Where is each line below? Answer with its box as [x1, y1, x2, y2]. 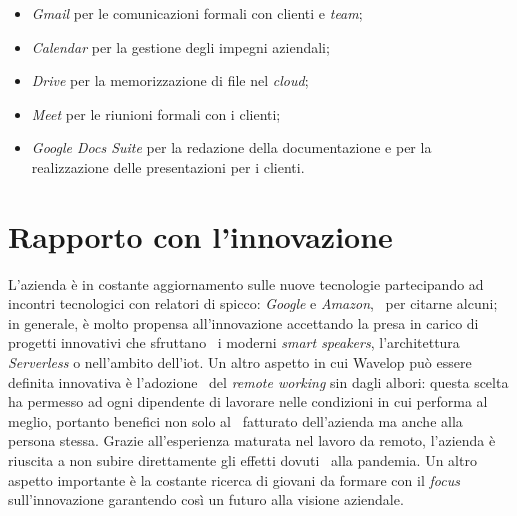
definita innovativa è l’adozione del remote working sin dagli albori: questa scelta [8, 371, 509, 392]
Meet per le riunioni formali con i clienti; [31, 103, 281, 124]
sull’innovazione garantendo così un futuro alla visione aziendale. [8, 489, 404, 510]
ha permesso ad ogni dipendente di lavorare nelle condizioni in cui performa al [8, 391, 488, 412]
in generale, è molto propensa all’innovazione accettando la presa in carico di [8, 312, 479, 333]
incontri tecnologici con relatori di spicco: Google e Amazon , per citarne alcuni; [8, 293, 498, 314]
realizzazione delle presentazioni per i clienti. [31, 156, 305, 177]
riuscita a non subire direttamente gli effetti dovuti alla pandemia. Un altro [8, 450, 477, 471]
